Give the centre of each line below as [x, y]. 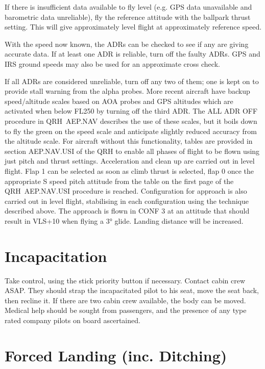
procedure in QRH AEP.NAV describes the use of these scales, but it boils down [131, 121]
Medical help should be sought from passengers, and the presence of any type [126, 310]
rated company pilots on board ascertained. [73, 320]
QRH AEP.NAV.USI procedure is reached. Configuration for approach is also [126, 191]
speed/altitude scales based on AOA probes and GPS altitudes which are [119, 101]
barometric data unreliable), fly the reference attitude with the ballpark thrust [128, 17]
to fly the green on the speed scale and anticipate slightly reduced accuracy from [131, 131]
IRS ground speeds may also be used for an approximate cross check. [112, 63]
